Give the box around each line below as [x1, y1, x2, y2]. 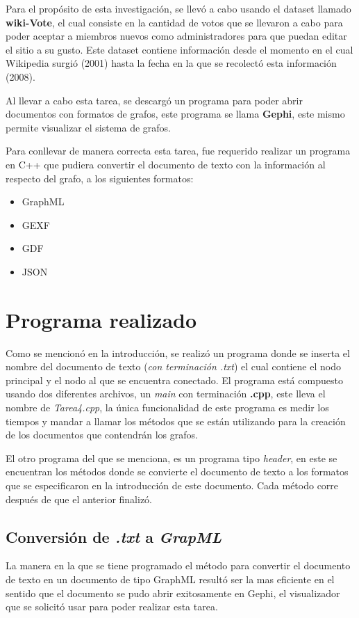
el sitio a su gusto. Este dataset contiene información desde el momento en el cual [6, 42, 353, 56]
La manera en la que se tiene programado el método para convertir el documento [6, 558, 351, 573]
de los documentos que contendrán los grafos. [6, 427, 198, 442]
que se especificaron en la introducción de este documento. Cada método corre [6, 477, 339, 492]
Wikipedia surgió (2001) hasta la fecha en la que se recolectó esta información [6, 56, 337, 70]
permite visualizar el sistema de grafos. [6, 120, 172, 134]
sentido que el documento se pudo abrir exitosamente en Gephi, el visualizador [6, 585, 340, 600]
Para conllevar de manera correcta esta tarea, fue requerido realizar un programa [6, 143, 351, 158]
